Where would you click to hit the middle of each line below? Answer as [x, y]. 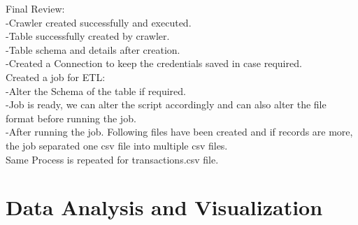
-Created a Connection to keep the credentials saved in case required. [154, 63]
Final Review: [35, 8]
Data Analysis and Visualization [164, 207]
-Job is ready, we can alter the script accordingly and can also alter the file [166, 104]
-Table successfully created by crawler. [88, 36]
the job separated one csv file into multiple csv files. [117, 145]
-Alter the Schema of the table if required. [96, 90]
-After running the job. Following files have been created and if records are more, [179, 132]
